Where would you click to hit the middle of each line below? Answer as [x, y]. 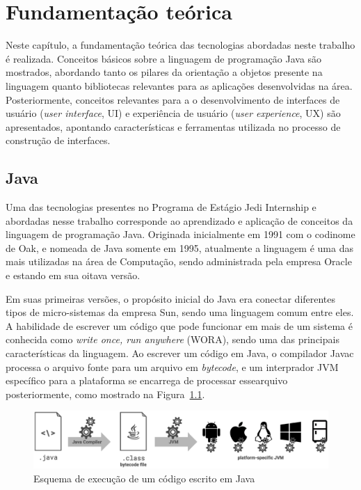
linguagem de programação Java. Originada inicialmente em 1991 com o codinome [180, 234]
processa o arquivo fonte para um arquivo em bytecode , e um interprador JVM [172, 366]
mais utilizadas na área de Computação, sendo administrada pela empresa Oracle [179, 261]
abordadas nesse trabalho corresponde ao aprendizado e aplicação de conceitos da [179, 220]
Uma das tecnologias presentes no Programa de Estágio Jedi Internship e [161, 207]
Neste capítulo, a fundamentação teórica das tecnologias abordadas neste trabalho [180, 45]
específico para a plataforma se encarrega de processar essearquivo [147, 380]
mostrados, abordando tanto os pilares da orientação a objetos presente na [164, 72]
